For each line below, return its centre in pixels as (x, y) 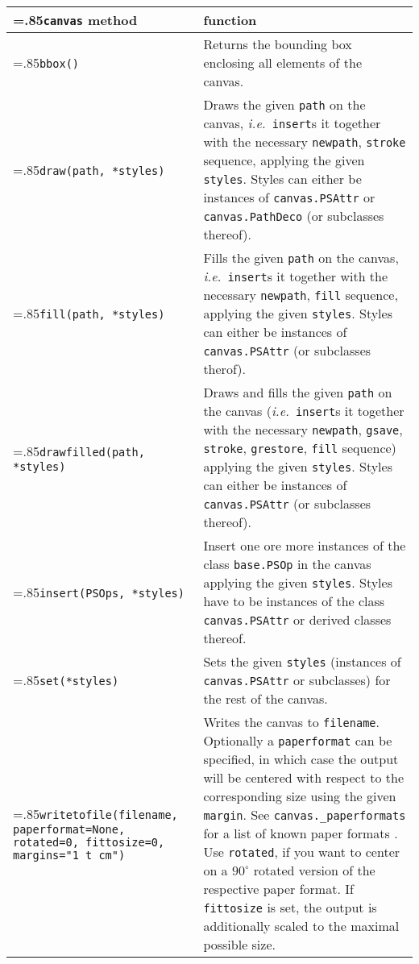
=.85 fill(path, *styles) (89, 313)
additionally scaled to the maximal (301, 926)
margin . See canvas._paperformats (305, 814)
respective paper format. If (278, 889)
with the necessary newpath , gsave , (303, 429)
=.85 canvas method (75, 20)
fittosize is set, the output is (290, 907)
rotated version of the (314, 870)
